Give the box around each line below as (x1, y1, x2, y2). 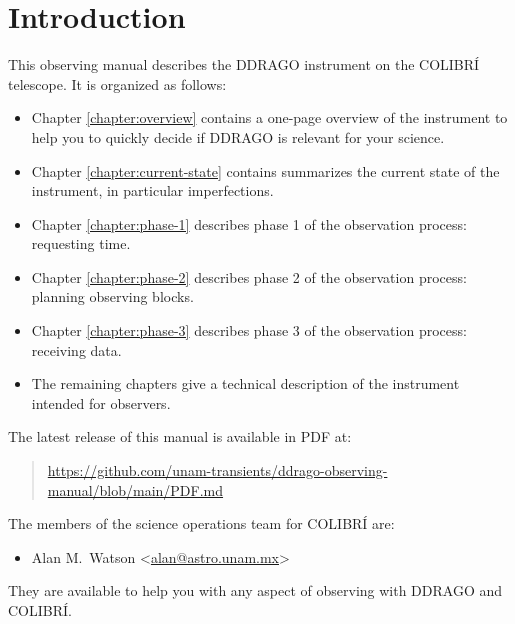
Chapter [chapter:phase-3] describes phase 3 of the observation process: (31, 320, 467, 341)
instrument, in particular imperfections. (31, 180, 274, 201)
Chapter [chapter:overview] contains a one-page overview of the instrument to (31, 107, 508, 128)
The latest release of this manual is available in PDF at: (8, 426, 352, 447)
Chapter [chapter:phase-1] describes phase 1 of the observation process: (31, 213, 467, 234)
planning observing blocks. (31, 286, 194, 307)
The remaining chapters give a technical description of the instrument (31, 373, 460, 394)
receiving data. (31, 339, 122, 360)
